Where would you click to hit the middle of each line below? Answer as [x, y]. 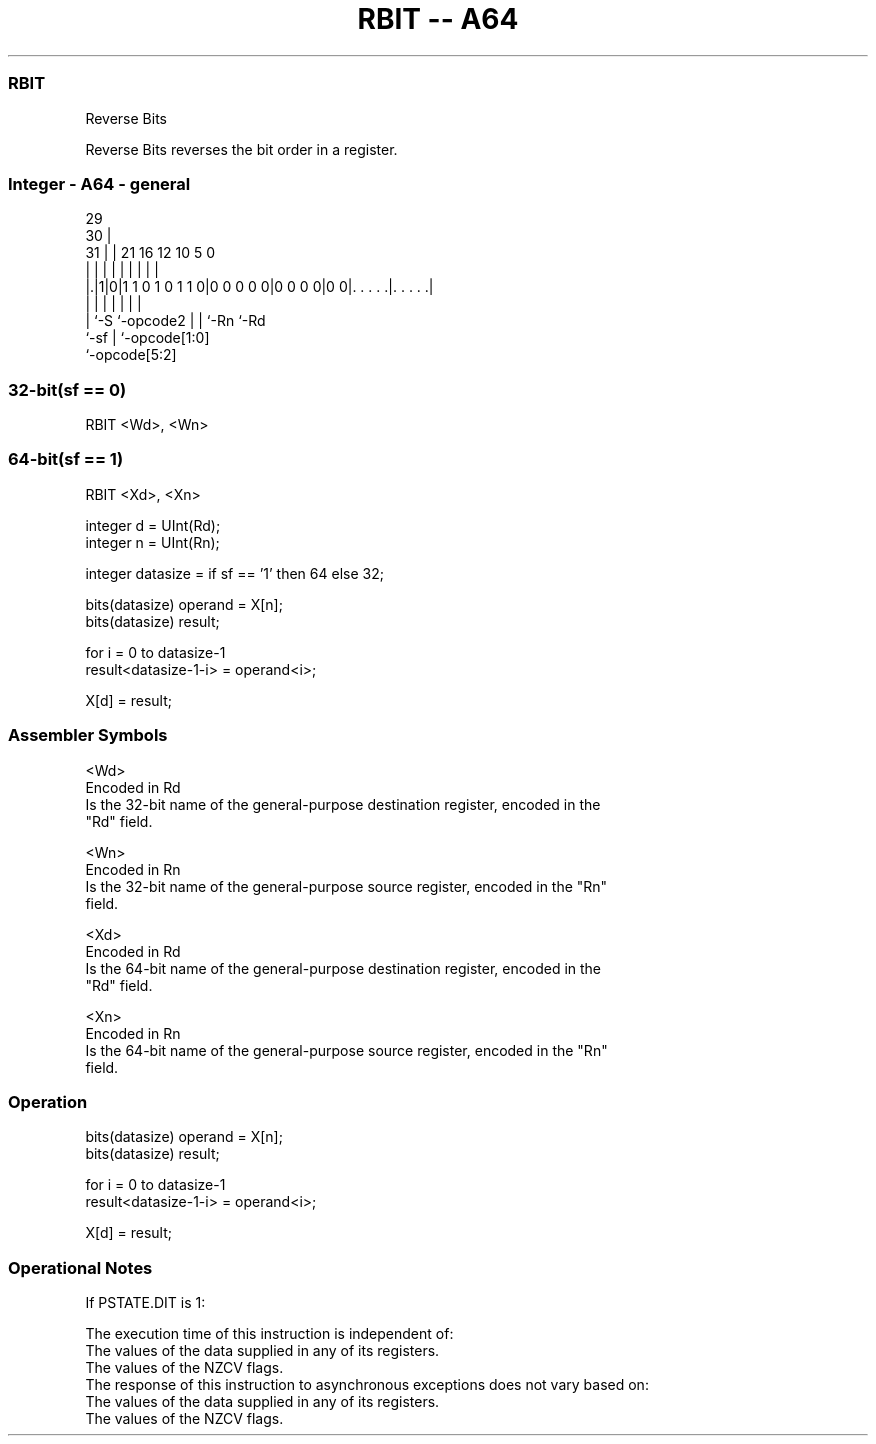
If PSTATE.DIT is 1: [145, 1302]
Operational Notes [80, 1267]
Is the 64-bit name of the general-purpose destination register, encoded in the [343, 968]
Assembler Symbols [88, 735]
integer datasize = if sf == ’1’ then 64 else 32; [234, 573]
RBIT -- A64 [438, 19]
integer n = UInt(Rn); [152, 542]
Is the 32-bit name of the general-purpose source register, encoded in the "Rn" [346, 886]
